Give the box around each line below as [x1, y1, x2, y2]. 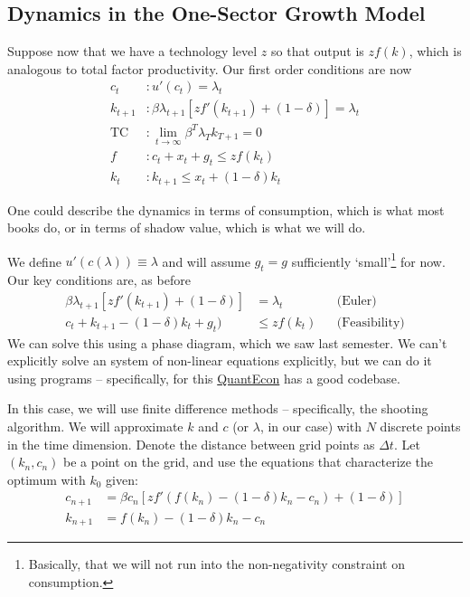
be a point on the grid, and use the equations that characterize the [63, 452, 434, 471]
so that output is [271, 42, 364, 61]
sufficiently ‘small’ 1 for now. [291, 249, 446, 270]
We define [7, 251, 61, 270]
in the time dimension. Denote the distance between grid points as [7, 434, 375, 453]
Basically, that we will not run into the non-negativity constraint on [28, 554, 405, 573]
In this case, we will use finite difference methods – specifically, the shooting [7, 399, 428, 418]
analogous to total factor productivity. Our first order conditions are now [7, 59, 412, 78]
